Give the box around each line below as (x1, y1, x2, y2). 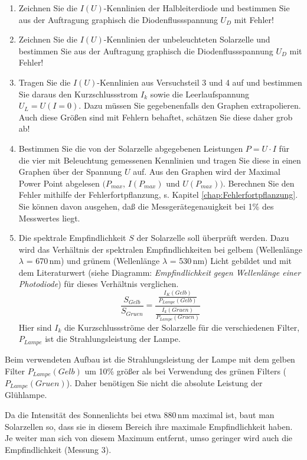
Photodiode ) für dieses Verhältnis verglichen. (18, 278, 179, 290)
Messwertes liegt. (18, 211, 80, 224)
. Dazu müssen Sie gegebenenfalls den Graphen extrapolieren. (79, 99, 301, 112)
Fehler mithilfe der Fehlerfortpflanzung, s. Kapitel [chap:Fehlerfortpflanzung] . (18, 188, 298, 201)
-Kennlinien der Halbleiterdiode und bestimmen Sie (103, 2, 290, 14)
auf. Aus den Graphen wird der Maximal (133, 165, 280, 178)
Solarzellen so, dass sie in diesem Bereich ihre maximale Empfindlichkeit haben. (5, 420, 293, 432)
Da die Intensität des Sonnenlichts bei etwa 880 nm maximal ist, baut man (5, 409, 275, 421)
